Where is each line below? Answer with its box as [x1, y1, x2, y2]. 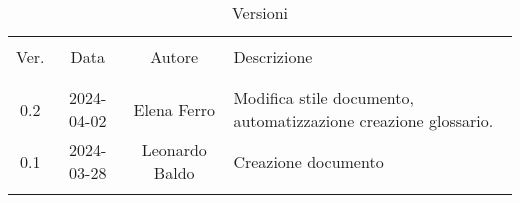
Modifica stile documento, [233, 86, 414, 109]
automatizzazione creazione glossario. [233, 109, 494, 132]
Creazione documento [233, 149, 384, 173]
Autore [150, 45, 199, 68]
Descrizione [233, 45, 313, 68]
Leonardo [141, 138, 207, 161]
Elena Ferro [133, 97, 215, 121]
